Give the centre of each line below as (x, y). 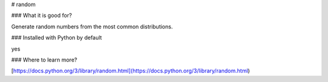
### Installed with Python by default (57, 38)
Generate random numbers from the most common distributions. (92, 27)
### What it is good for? (42, 16)
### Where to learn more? (44, 60)
